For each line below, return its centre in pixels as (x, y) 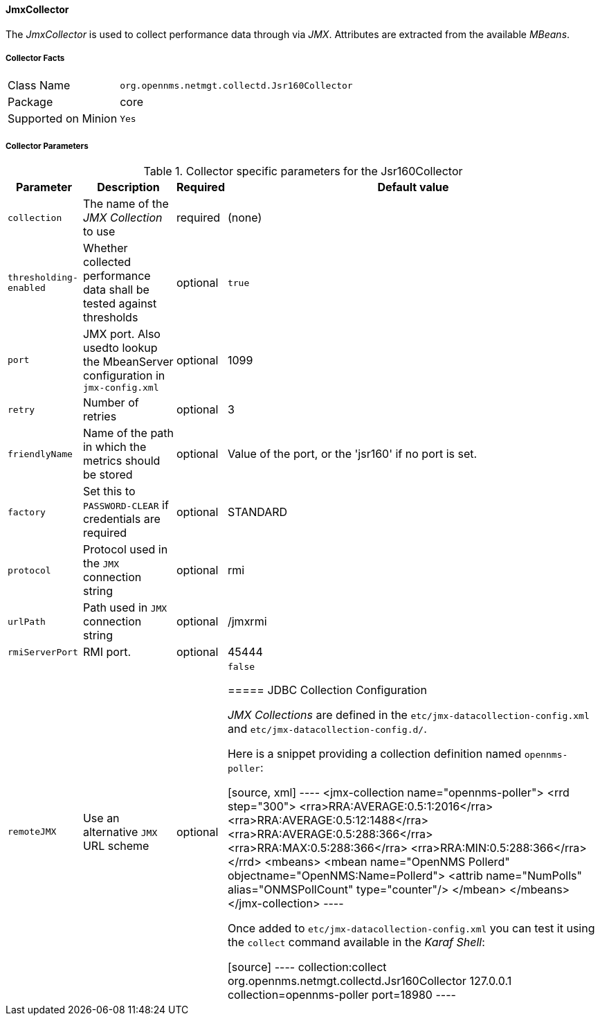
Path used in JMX (125, 608)
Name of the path (128, 433)
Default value (413, 187)
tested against (120, 304)
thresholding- (43, 278)
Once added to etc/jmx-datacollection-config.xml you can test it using (411, 929)
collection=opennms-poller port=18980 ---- (342, 995)
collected (107, 262)
